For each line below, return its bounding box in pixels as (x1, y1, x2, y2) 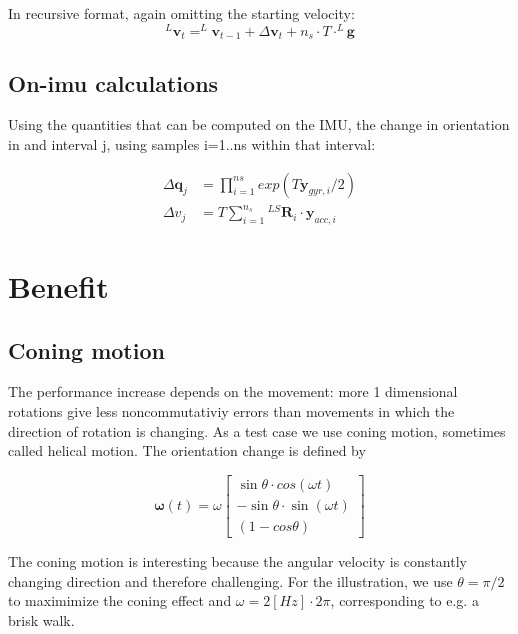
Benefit (8, 266, 109, 307)
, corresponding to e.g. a (330, 590, 479, 611)
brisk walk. (8, 609, 75, 630)
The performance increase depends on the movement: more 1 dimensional (8, 381, 458, 402)
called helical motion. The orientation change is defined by (8, 440, 366, 461)
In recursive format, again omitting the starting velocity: (8, 3, 355, 23)
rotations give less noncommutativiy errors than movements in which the (8, 401, 455, 422)
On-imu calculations (8, 67, 219, 98)
